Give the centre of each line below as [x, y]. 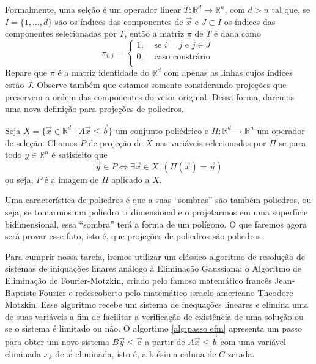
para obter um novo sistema [57, 342]
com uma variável [253, 342]
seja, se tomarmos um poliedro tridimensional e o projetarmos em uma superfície [156, 211]
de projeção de [116, 142]
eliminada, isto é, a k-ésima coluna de [146, 353]
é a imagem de [72, 179]
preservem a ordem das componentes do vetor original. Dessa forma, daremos [149, 96]
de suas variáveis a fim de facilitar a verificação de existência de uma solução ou [154, 316]
